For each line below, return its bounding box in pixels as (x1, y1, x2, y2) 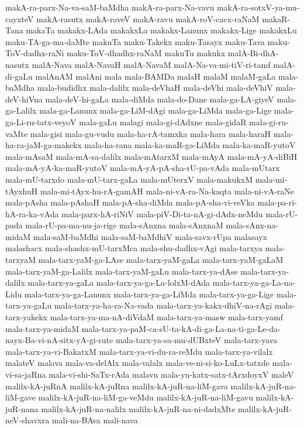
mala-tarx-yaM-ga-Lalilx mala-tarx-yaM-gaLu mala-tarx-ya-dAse (5, 265, 238, 277)
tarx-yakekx (5, 311, 47, 323)
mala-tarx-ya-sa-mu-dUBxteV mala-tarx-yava (115, 334, 278, 346)
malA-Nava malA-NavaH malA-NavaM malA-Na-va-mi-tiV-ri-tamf (32, 58, 271, 70)
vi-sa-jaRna (5, 368, 46, 380)
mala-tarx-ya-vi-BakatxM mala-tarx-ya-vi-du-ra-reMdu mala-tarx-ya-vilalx (5, 345, 273, 357)
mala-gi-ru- (249, 115, 289, 128)
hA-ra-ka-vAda (5, 207, 59, 220)
